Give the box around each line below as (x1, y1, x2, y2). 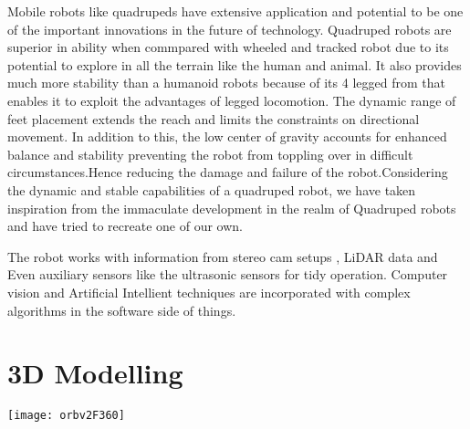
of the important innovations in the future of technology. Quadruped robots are (7, 19, 452, 38)
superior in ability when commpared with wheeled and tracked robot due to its (7, 37, 449, 57)
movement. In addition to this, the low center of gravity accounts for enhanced (7, 127, 447, 146)
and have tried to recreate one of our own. (7, 216, 243, 235)
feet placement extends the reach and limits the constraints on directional (7, 109, 420, 128)
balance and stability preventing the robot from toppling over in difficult (7, 144, 413, 163)
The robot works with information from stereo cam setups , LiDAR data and (7, 246, 438, 266)
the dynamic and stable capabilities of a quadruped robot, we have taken (7, 180, 416, 199)
